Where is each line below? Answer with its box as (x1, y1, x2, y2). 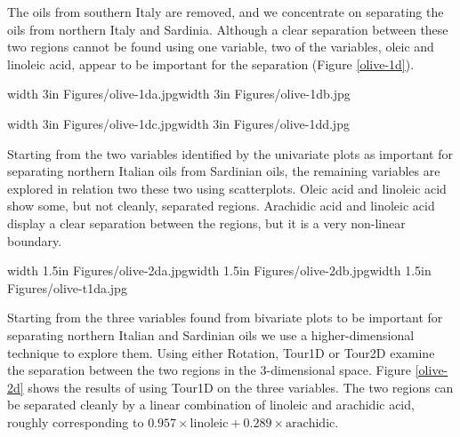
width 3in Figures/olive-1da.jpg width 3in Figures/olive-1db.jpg (7, 84, 351, 103)
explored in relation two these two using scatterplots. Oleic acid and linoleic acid (7, 179, 447, 197)
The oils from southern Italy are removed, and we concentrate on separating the (7, 3, 444, 20)
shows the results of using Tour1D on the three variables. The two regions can (28, 377, 454, 396)
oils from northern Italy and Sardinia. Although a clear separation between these (7, 20, 448, 38)
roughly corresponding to (7, 412, 144, 431)
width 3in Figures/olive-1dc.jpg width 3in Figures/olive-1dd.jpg (7, 114, 350, 132)
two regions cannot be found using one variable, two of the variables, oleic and (7, 37, 434, 56)
